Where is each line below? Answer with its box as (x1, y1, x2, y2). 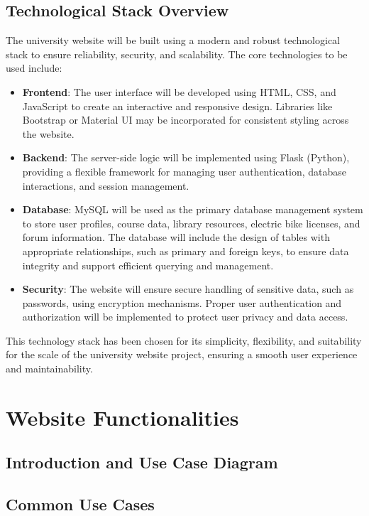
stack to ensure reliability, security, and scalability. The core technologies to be (6, 46, 348, 61)
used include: (6, 60, 62, 75)
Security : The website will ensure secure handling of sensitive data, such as (22, 281, 354, 296)
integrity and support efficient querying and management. (22, 257, 274, 272)
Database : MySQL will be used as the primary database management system (22, 202, 363, 217)
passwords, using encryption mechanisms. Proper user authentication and (22, 295, 342, 310)
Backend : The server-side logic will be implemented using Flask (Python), (22, 150, 350, 165)
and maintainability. (6, 361, 93, 376)
